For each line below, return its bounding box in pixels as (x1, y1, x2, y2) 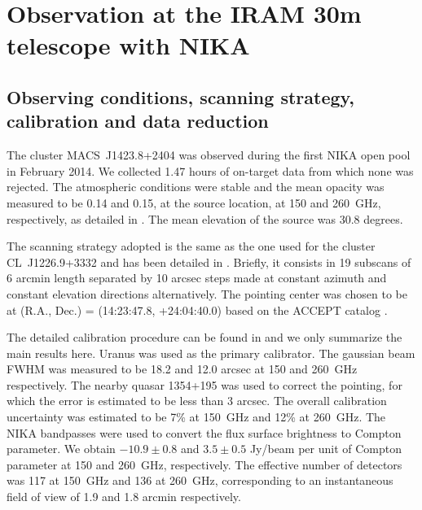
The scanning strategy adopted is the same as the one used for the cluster (7, 238, 376, 255)
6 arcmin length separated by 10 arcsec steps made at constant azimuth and (7, 269, 387, 286)
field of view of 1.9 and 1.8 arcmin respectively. (7, 488, 241, 505)
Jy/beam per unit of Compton (249, 440, 402, 457)
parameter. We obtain (7, 440, 116, 457)
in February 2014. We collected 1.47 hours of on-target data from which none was (7, 162, 414, 179)
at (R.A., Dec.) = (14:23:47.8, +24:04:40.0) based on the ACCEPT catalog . (7, 301, 388, 318)
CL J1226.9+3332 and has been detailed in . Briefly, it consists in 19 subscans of (7, 253, 411, 270)
